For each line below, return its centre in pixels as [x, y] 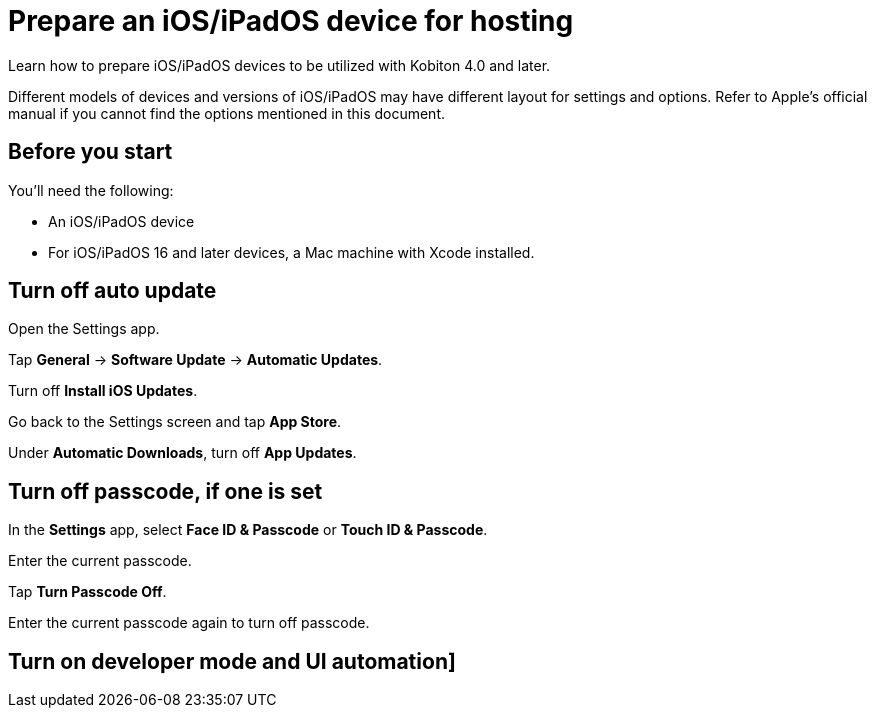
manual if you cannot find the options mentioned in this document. [227, 113]
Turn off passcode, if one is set [165, 491]
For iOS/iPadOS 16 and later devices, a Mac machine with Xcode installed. [291, 252]
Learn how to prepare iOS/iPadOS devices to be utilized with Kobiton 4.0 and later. [279, 65]
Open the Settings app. [84, 329]
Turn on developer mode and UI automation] [232, 661]
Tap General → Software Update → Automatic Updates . [195, 360]
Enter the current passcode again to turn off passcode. [189, 623]
